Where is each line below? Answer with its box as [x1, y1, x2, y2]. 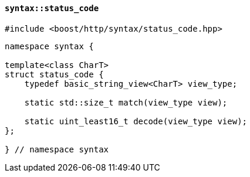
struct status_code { [5, 69, 104, 79]
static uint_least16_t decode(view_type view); [24, 116, 248, 126]
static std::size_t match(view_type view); [24, 97, 228, 107]
